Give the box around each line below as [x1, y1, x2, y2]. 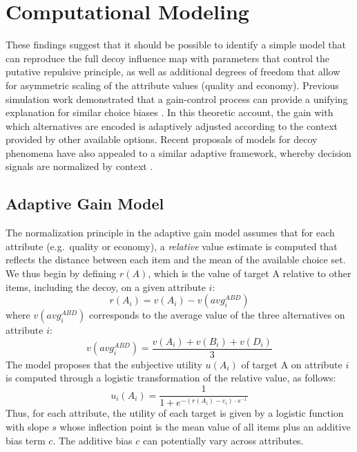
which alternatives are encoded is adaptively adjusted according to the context [6, 118, 338, 133]
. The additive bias [52, 433, 133, 447]
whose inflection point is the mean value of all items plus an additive [59, 420, 351, 434]
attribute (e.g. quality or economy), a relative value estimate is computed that [6, 238, 338, 253]
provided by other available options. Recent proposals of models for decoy [6, 132, 318, 147]
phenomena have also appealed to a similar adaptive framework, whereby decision [6, 145, 351, 160]
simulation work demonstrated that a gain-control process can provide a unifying [6, 91, 348, 106]
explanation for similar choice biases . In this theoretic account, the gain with [6, 105, 334, 120]
